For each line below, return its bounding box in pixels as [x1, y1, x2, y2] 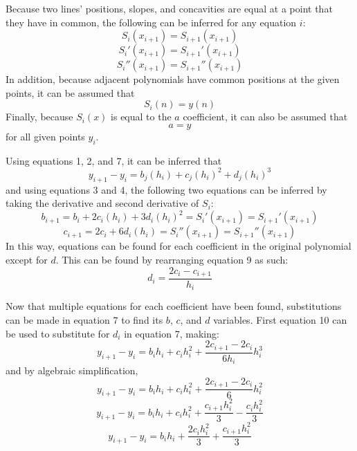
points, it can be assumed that [6, 85, 135, 100]
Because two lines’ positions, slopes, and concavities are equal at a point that [6, 1, 333, 15]
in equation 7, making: [124, 326, 219, 340]
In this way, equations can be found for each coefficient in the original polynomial [6, 239, 351, 253]
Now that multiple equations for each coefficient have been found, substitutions [6, 299, 342, 313]
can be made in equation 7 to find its [6, 313, 163, 327]
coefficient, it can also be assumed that [183, 109, 348, 124]
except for [6, 252, 48, 266]
